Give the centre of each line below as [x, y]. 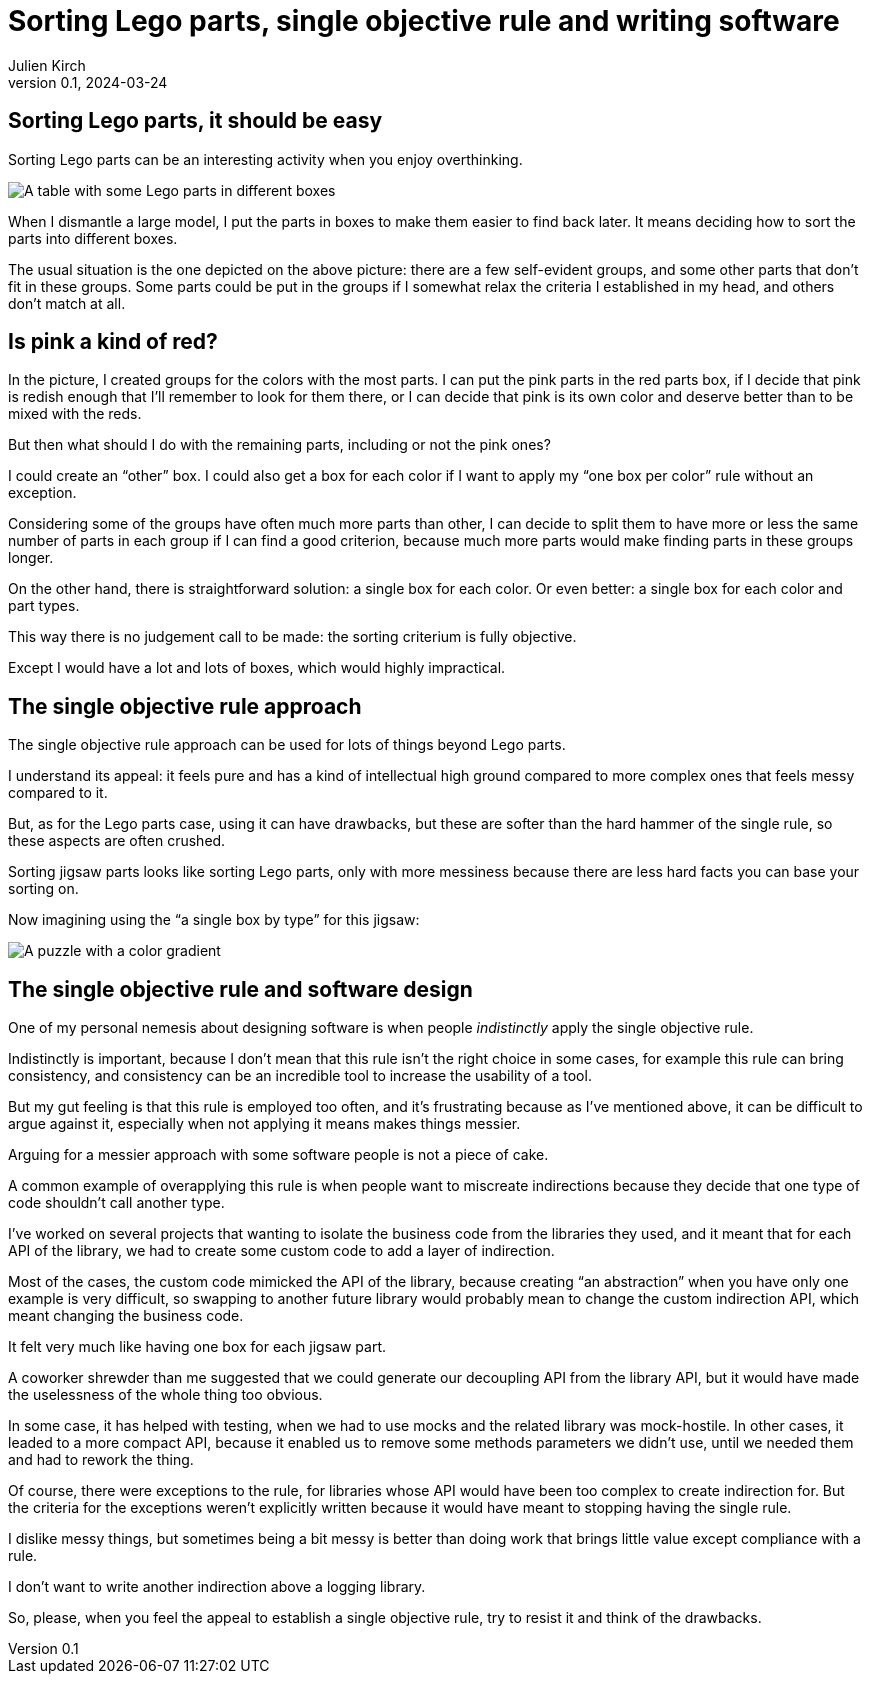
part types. [44, 606]
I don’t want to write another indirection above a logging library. [217, 1587]
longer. [31, 558]
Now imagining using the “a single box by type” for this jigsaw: [214, 920]
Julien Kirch [47, 65]
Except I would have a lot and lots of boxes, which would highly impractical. [257, 668]
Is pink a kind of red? [113, 342]
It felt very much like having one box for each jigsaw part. [197, 1347]
